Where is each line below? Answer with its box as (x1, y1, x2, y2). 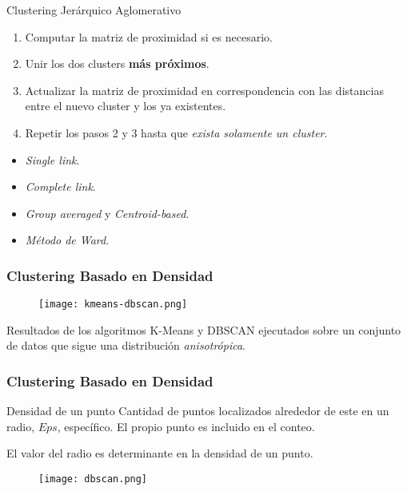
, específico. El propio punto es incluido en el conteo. (57, 418, 315, 434)
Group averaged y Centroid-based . (25, 204, 190, 221)
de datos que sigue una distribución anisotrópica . (6, 337, 246, 354)
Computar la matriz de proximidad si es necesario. (25, 28, 273, 45)
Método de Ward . (25, 232, 110, 248)
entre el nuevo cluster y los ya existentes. (25, 97, 226, 114)
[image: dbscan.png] (38, 473, 148, 485)
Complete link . (25, 178, 96, 195)
